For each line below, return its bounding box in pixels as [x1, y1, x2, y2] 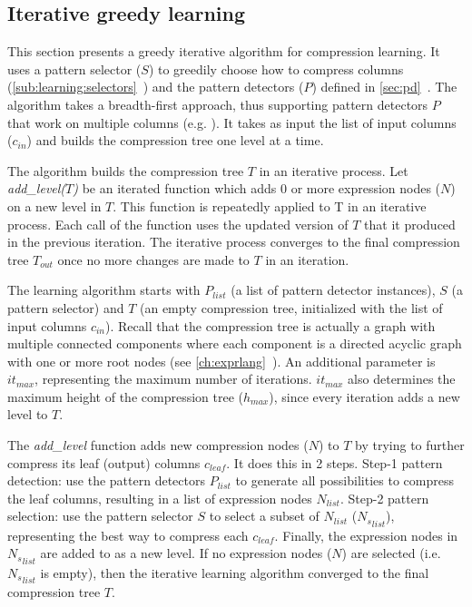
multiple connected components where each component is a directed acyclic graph [7, 334, 462, 353]
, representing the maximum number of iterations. [34, 369, 312, 388]
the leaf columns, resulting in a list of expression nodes [7, 488, 312, 507]
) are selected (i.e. [341, 543, 441, 563]
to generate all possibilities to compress [235, 471, 454, 490]
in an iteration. [265, 250, 349, 269]
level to [7, 405, 48, 424]
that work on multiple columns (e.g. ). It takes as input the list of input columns [7, 113, 457, 132]
